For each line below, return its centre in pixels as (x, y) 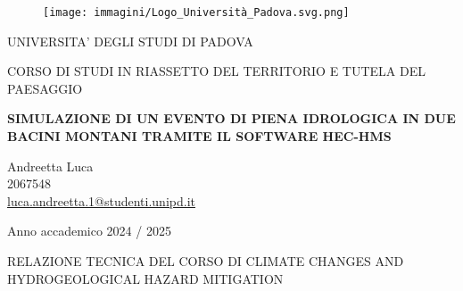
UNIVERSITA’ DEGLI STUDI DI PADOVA (130, 41)
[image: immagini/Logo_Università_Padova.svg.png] (196, 12)
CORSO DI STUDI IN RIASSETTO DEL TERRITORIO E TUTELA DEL (216, 71)
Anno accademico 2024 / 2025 (89, 231)
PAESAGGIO (45, 88)
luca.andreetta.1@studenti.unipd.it (101, 200)
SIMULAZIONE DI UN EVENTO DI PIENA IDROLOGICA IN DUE (231, 118)
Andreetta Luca (50, 166)
